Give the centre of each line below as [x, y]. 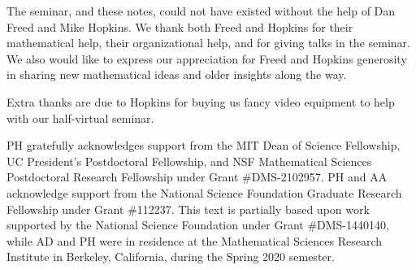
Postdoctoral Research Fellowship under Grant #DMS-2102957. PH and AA [197, 177]
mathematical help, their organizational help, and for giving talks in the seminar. [208, 43]
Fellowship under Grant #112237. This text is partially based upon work [188, 209]
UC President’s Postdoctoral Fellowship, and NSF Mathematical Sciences [189, 161]
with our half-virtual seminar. [80, 118]
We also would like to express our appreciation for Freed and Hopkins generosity [207, 58]
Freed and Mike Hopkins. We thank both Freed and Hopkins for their [180, 26]
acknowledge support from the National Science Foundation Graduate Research [204, 192]
